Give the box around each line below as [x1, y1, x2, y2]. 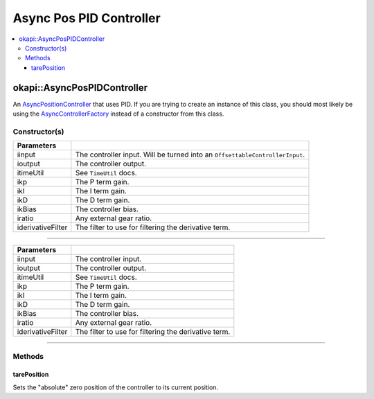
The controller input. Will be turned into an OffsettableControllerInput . [75, 150, 305, 159]
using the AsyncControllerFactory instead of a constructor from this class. [12, 109, 224, 118]
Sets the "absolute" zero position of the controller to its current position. [12, 383, 218, 391]
